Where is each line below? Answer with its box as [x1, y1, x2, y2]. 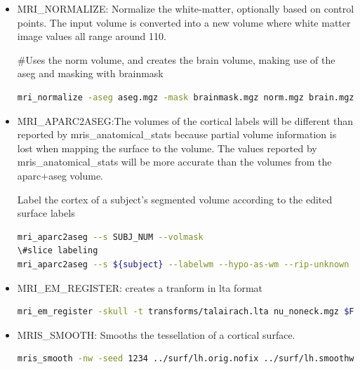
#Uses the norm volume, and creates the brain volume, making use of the [17, 52, 335, 67]
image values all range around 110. [17, 29, 166, 43]
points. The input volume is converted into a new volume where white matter [17, 15, 351, 29]
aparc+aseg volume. [17, 168, 104, 182]
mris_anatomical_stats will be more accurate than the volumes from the [17, 154, 332, 169]
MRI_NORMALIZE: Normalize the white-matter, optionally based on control [17, 1, 354, 15]
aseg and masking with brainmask [17, 66, 164, 81]
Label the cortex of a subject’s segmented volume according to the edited [17, 192, 333, 206]
